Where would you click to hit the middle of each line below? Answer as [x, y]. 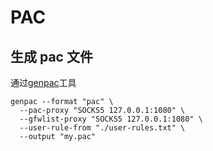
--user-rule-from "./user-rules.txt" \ [102, 128]
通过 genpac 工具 [43, 82]
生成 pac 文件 [51, 56]
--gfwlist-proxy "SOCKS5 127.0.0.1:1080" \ [111, 119]
